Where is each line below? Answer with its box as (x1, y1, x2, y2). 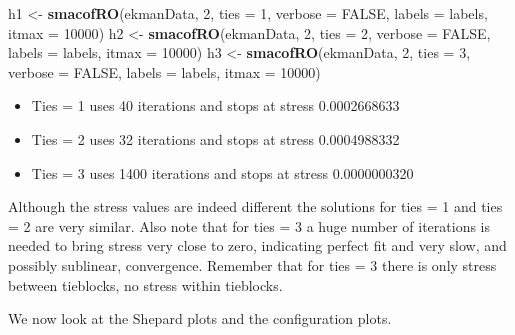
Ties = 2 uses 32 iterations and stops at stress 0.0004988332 (31, 128, 400, 149)
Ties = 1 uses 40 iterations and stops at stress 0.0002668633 (31, 95, 400, 116)
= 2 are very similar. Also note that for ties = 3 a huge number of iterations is (8, 215, 491, 236)
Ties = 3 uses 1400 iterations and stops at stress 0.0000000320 (31, 162, 414, 183)
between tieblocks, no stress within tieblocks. (8, 274, 283, 295)
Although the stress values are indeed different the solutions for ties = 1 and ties (8, 196, 503, 217)
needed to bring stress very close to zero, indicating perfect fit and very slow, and (8, 235, 507, 256)
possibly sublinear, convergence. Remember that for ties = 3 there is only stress (8, 254, 497, 275)
